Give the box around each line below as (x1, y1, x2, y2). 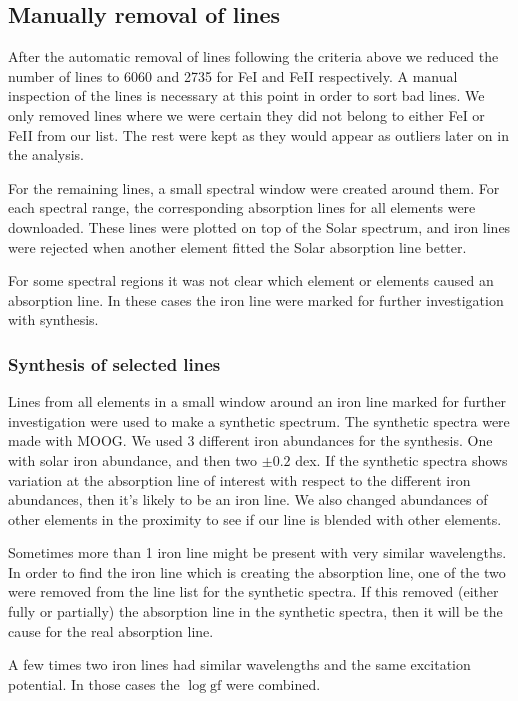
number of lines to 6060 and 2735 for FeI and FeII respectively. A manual (8, 65, 458, 86)
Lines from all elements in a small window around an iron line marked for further (8, 391, 507, 412)
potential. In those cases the (8, 673, 180, 694)
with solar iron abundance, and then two (8, 449, 258, 470)
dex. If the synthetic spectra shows (295, 449, 508, 470)
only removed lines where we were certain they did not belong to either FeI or (8, 104, 485, 125)
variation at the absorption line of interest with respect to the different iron (8, 469, 471, 490)
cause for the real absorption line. (8, 620, 214, 641)
